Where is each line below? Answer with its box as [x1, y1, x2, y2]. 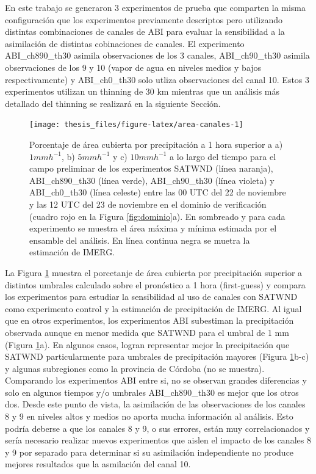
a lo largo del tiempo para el [170, 150, 276, 162]
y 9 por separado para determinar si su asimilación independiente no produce [5, 445, 294, 458]
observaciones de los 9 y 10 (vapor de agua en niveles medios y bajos [5, 60, 262, 73]
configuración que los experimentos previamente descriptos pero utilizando [5, 13, 283, 26]
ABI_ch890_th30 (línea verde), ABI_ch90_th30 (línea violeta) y [29, 173, 275, 186]
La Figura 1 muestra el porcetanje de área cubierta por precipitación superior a [5, 266, 303, 279]
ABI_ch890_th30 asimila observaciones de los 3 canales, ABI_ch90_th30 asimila [5, 49, 310, 62]
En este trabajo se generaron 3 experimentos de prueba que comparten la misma [5, 1, 306, 13]
